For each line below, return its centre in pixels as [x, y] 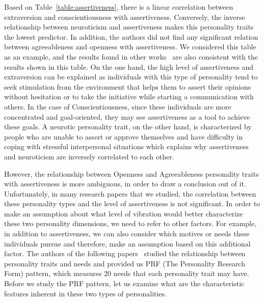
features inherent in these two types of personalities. [85, 293]
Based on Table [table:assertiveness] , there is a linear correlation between [119, 7]
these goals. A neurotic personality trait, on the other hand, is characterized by [128, 127]
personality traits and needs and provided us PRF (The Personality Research [125, 263]
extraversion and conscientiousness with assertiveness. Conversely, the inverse [125, 17]
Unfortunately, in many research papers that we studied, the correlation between [130, 193]
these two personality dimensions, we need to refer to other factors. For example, [130, 223]
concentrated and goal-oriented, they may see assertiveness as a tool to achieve [127, 116]
